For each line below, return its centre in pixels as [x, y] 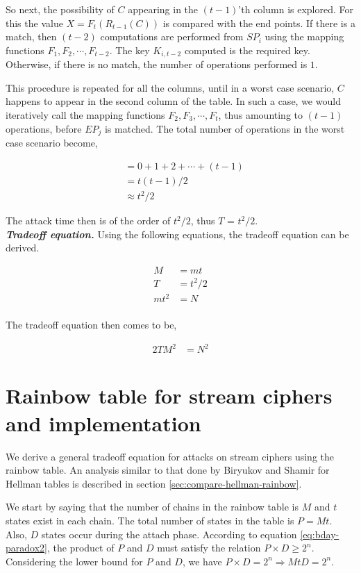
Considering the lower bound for [74, 561]
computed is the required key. [247, 50]
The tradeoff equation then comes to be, [91, 325]
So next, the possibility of [60, 9]
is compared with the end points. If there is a [259, 23]
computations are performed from [172, 36]
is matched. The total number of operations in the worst [225, 128]
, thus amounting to [260, 115]
